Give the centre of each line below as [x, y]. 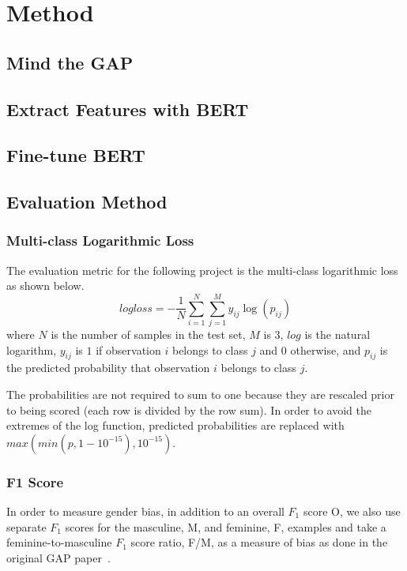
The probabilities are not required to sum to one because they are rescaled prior [200, 394]
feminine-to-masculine [59, 542]
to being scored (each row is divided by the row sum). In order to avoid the [189, 409]
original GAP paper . [58, 557]
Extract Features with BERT [128, 109]
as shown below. [45, 285]
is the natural [337, 334]
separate [26, 526]
